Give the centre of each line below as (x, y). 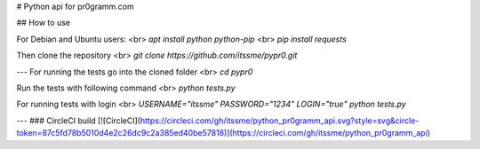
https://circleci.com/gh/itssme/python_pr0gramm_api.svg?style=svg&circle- (280, 121)
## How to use (44, 23)
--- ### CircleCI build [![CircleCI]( (79, 121)
